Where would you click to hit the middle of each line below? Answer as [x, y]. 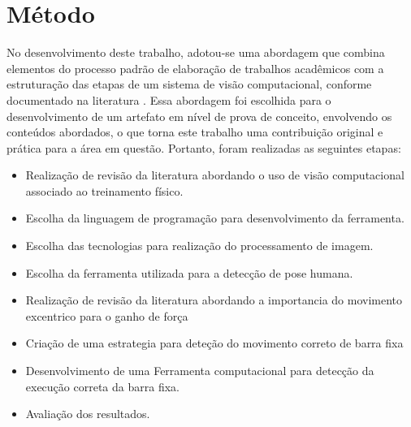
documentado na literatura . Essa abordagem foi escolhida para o [169, 99]
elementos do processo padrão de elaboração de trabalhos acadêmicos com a [195, 68]
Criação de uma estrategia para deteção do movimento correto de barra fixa [214, 343]
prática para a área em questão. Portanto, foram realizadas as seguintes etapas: [204, 147]
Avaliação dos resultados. [88, 414]
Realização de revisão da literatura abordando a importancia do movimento [214, 300]
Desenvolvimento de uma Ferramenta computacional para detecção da [200, 371]
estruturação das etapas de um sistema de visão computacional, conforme [189, 84]
